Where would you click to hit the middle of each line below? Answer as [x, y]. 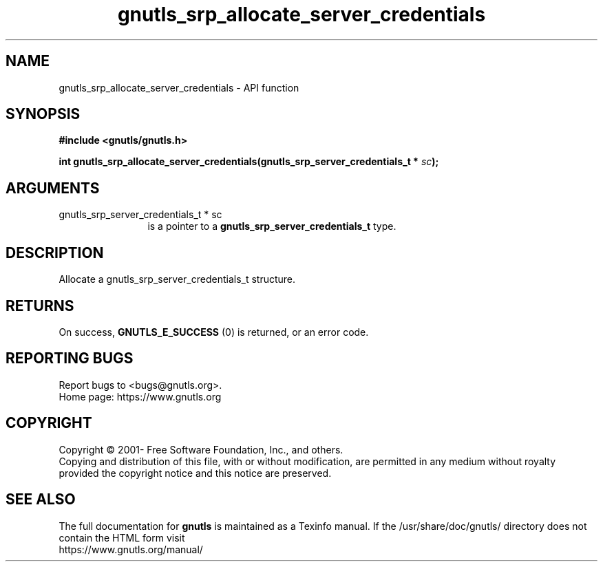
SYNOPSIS [43, 114]
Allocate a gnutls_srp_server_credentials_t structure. [177, 279]
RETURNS [40, 306]
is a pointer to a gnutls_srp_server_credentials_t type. [272, 226]
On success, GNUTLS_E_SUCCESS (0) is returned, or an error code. [214, 332]
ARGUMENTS [53, 188]
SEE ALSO [41, 500]
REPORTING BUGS [70, 359]
